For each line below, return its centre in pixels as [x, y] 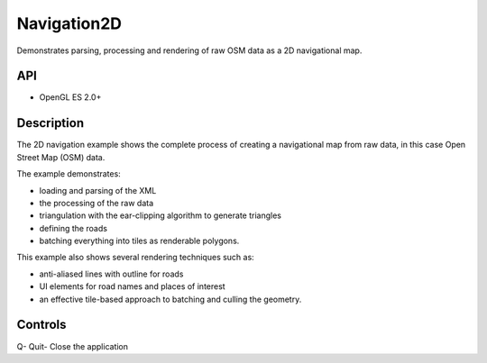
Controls [41, 325]
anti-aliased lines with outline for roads [111, 274]
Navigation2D [69, 23]
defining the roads [74, 228]
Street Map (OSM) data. [61, 157]
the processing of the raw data [96, 203]
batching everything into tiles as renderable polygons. [139, 241]
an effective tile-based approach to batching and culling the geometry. [170, 299]
